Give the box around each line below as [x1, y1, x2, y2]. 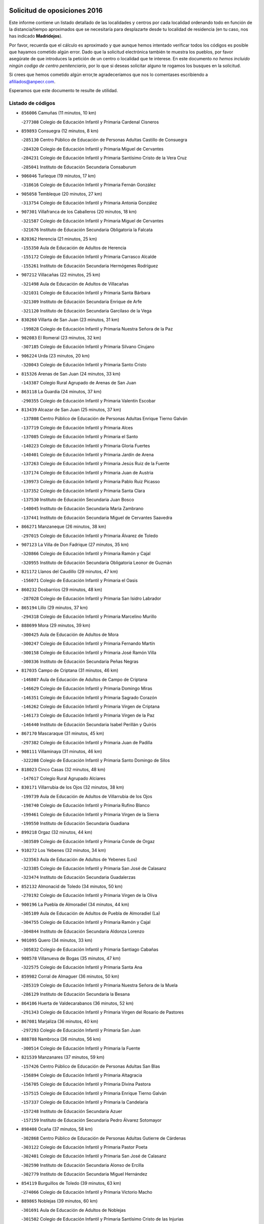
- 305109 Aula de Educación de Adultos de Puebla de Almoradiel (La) [21, 910, 160, 916]
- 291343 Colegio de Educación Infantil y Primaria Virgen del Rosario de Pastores [21, 1009, 184, 1015]
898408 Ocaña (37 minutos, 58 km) [21, 1126, 93, 1132]
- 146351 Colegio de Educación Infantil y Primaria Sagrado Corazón [21, 694, 157, 700]
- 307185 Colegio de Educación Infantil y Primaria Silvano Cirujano [21, 344, 155, 350]
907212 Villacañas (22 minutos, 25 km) [21, 272, 101, 278]
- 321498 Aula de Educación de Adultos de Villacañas [21, 281, 129, 286]
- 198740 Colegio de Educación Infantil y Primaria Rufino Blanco [21, 802, 150, 808]
